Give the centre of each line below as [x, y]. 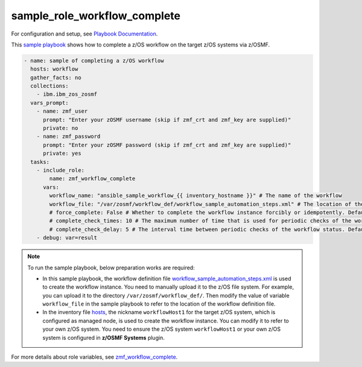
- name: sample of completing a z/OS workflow [94, 61]
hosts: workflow [54, 69]
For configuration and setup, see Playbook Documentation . [84, 34]
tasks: [40, 162]
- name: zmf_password [68, 136]
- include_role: [60, 170]
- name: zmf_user [62, 111]
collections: [49, 86]
